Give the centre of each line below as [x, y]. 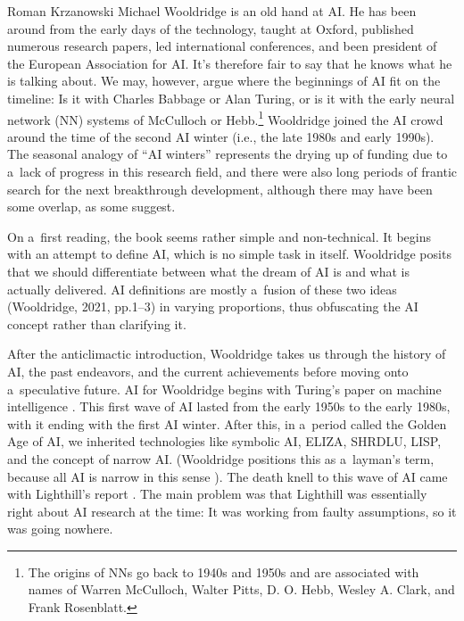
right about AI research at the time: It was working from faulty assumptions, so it [232, 511]
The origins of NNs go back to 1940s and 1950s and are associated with [224, 571]
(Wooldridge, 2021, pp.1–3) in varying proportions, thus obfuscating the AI [213, 306]
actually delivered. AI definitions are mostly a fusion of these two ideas [202, 289]
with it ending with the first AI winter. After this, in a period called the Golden [227, 423]
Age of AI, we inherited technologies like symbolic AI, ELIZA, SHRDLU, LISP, [224, 441]
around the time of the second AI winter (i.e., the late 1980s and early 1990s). [221, 136]
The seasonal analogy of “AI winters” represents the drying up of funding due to [228, 154]
